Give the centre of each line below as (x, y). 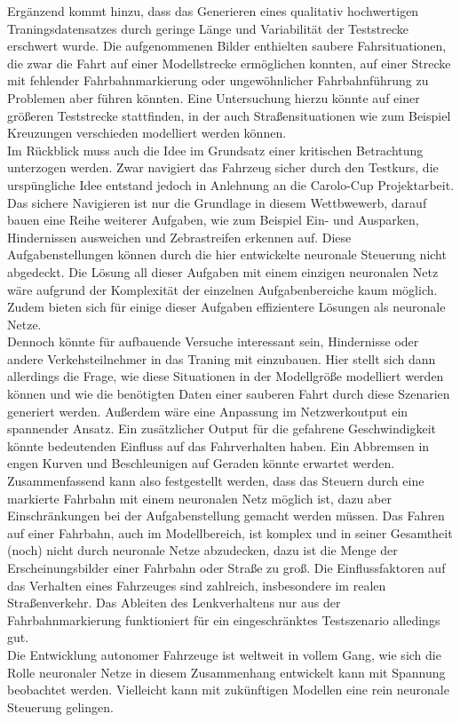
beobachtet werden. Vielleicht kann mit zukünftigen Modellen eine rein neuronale (228, 690)
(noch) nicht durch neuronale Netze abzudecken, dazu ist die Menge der (202, 550)
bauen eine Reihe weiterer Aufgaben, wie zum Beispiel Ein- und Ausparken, (213, 220)
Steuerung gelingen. (60, 706)
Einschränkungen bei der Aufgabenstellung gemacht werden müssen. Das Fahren (226, 516)
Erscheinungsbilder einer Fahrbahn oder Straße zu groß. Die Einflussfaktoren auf (226, 567)
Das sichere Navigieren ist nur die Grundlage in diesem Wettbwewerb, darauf (217, 202)
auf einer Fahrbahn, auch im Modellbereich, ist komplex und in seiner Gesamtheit (230, 532)
